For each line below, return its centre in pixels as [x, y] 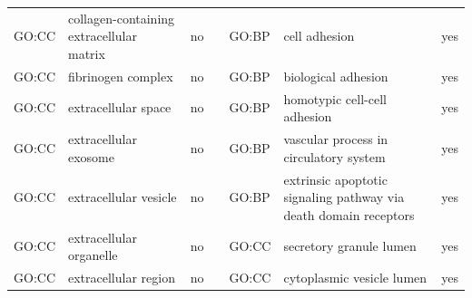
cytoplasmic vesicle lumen [355, 277]
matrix [87, 53]
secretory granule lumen [350, 246]
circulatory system [334, 156]
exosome [92, 156]
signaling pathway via [344, 197]
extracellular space [120, 107]
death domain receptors [349, 214]
